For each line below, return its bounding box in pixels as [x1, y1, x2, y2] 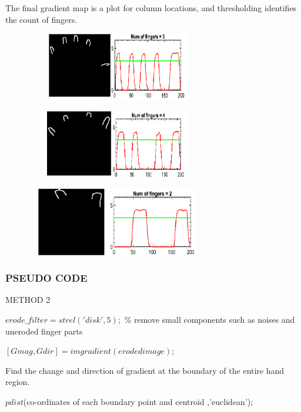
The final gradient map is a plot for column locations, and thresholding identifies [5, 2, 297, 13]
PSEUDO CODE [5, 271, 88, 285]
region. [5, 376, 30, 388]
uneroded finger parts [5, 325, 83, 337]
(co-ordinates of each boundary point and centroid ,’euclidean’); [23, 395, 253, 407]
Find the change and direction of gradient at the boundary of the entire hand [5, 364, 285, 376]
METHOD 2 [5, 293, 51, 306]
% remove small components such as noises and [124, 313, 295, 325]
